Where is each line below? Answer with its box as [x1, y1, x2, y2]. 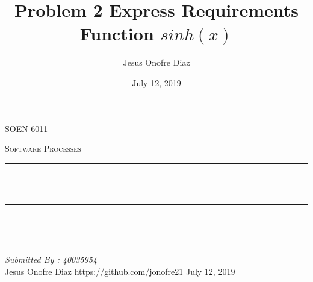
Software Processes [5, 142, 81, 155]
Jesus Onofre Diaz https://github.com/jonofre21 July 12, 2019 [5, 265, 235, 277]
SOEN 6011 [5, 122, 48, 134]
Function [79, 21, 154, 46]
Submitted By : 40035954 [5, 253, 97, 266]
